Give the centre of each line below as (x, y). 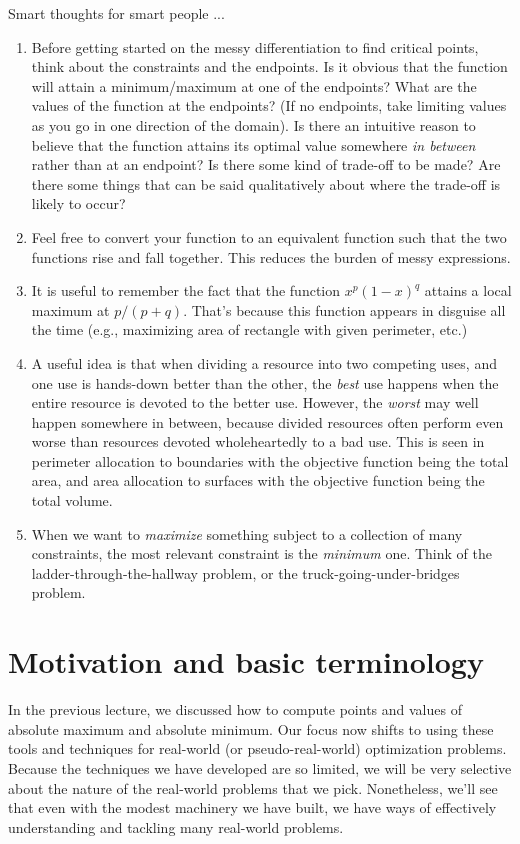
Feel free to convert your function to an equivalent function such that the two (269, 236)
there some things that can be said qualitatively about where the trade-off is (266, 183)
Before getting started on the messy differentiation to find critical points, (255, 46)
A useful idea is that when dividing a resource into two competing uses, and (264, 362)
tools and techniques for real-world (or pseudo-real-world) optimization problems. (257, 748)
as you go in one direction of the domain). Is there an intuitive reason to (253, 124)
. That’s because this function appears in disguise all (344, 309)
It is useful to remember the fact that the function (186, 290)
